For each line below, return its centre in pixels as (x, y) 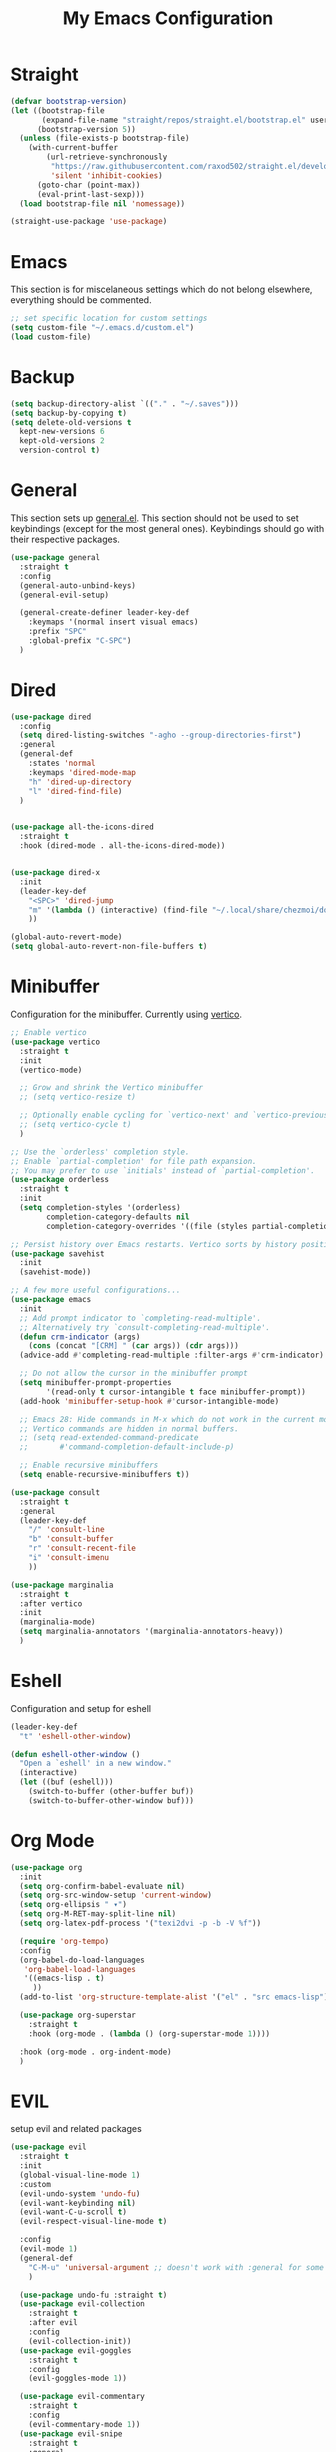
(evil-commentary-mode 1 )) (84, 2424)
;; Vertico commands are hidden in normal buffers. (129, 1428)
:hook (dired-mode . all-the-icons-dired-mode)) (122, 846)
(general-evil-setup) (64, 595)
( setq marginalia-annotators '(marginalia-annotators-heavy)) (151, 1632)
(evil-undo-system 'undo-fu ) (80, 2193)
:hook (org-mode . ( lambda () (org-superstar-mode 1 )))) (149, 2033)
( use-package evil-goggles (75, 2350)
